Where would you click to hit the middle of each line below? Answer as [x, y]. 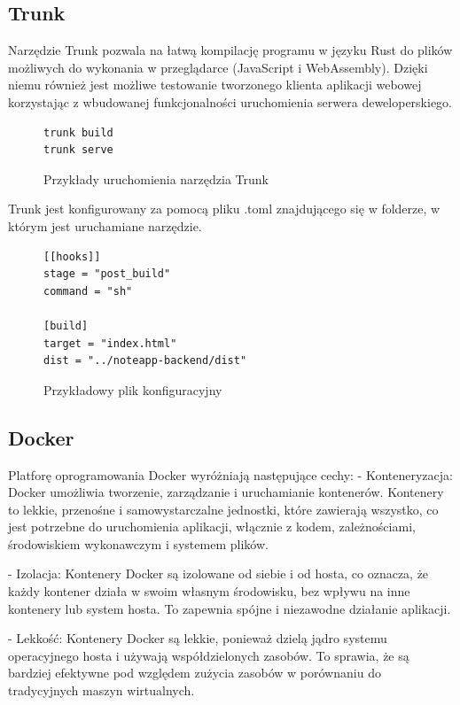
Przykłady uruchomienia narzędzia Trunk [156, 178]
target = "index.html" [110, 343]
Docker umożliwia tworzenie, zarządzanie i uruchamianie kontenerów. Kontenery [226, 492]
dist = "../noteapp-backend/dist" [145, 361]
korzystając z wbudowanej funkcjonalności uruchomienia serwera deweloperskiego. [230, 101]
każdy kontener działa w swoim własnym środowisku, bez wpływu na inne [209, 591]
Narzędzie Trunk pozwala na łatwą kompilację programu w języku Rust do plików [230, 50]
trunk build [78, 132]
